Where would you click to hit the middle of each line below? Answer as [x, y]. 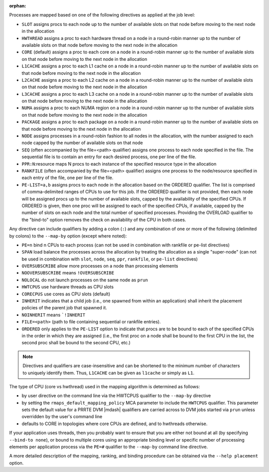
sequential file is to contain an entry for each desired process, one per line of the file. [109, 157]
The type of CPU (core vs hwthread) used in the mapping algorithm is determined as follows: [105, 386]
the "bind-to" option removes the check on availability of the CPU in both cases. [104, 220]
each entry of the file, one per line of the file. [67, 178]
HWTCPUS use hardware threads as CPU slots [68, 287]
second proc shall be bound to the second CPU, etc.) [76, 343]
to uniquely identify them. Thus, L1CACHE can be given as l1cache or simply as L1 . [109, 373]
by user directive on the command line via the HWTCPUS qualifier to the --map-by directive [116, 396]
